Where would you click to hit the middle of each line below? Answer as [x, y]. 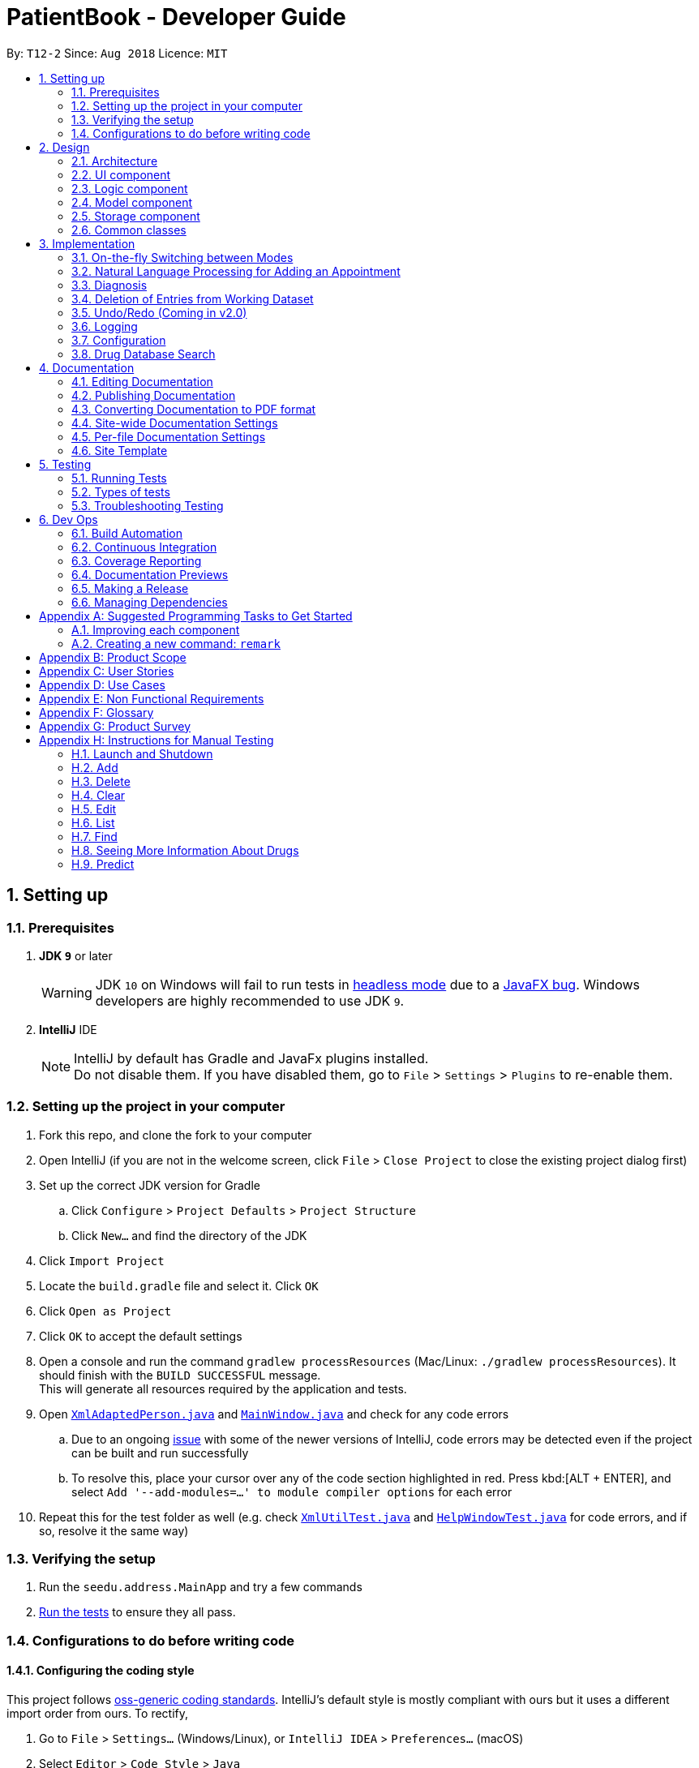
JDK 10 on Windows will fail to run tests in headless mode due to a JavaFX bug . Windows [367, 984]
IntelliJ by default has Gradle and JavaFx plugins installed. [251, 1058]
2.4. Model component [132, 202]
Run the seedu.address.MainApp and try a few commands [201, 1587]
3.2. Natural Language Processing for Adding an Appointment [236, 271]
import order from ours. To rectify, [98, 1714]
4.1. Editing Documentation [142, 381]
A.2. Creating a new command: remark [176, 643]
